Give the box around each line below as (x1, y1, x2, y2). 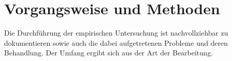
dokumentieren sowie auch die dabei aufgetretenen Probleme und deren (4, 37, 228, 48)
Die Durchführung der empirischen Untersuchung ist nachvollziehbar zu (4, 27, 228, 38)
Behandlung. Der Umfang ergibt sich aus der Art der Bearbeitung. (4, 47, 213, 58)
